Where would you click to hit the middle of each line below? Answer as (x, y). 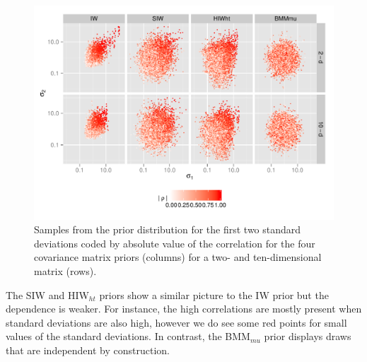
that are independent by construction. (88, 350)
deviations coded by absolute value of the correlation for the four (175, 243)
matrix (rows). (65, 271)
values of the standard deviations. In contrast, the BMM (128, 336)
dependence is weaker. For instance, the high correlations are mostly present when (184, 309)
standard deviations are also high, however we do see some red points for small (176, 322)
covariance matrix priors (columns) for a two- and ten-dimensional (178, 257)
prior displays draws (308, 336)
